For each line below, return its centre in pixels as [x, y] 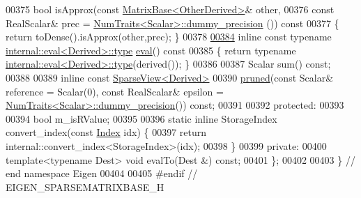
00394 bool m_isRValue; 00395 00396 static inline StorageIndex [141, 118]
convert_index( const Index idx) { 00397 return [106, 132]
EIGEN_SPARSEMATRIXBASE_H [85, 186]
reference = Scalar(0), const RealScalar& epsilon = [115, 91]
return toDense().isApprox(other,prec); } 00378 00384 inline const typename [169, 37]
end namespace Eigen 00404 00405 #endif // [102, 173]
